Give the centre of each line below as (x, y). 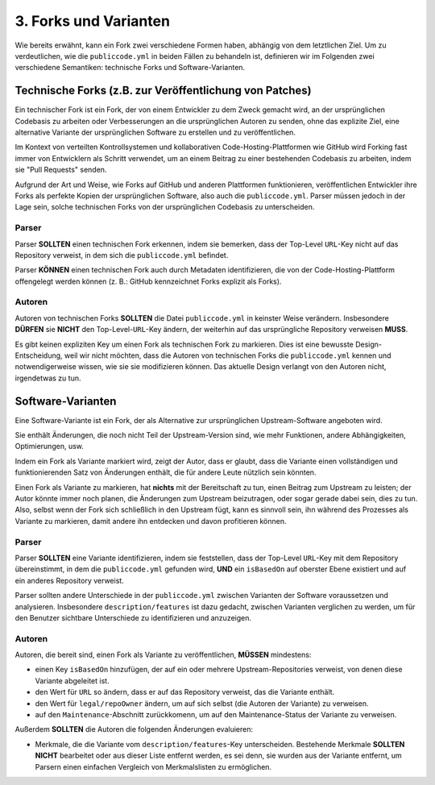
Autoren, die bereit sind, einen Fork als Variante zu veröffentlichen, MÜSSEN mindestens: (163, 655)
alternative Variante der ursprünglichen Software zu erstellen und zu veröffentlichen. (155, 132)
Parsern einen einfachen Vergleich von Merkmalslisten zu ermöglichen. (153, 766)
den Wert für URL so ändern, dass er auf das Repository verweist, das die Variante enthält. (185, 692)
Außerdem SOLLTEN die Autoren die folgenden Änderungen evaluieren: (134, 729)
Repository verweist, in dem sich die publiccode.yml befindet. (122, 255)
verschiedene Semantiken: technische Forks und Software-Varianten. (130, 68)
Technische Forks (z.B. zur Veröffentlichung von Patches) (163, 91)
